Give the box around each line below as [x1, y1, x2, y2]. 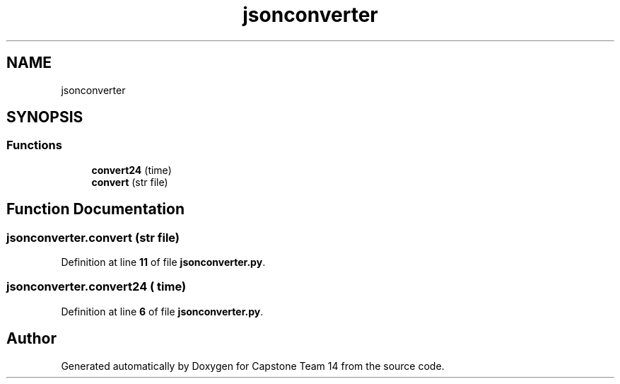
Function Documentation [6, 200, 185, 219]
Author [6, 330, 57, 348]
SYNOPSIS [6, 108, 83, 127]
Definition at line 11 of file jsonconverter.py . [61, 256, 266, 269]
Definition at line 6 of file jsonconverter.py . [61, 305, 264, 318]
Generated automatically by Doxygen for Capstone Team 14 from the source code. [61, 359, 445, 372]
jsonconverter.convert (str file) [6, 230, 180, 245]
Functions [6, 138, 62, 153]
